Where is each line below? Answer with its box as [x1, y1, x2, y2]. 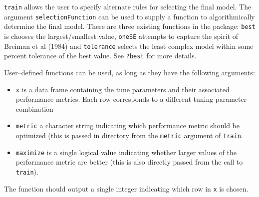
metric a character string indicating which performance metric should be [15, 120, 240, 131]
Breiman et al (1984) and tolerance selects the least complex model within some [4, 40, 254, 51]
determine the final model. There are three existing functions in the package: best [4, 21, 256, 31]
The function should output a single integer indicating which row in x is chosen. [4, 183, 249, 194]
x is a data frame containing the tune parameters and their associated [15, 84, 230, 94]
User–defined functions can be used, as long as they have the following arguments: [4, 67, 255, 77]
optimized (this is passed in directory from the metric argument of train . [15, 130, 243, 141]
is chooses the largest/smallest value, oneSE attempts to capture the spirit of [4, 30, 238, 41]
